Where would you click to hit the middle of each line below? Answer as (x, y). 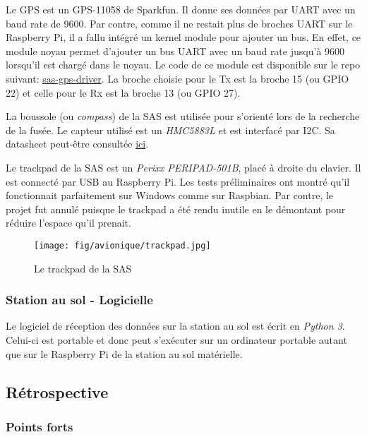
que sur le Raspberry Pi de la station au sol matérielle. (124, 353)
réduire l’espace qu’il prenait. (68, 223)
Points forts (40, 426)
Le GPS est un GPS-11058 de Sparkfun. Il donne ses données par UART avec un (181, 9)
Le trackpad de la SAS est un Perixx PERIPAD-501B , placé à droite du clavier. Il (183, 167)
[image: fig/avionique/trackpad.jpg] (122, 245)
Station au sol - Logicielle (79, 300)
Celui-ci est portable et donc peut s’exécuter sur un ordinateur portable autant (176, 339)
